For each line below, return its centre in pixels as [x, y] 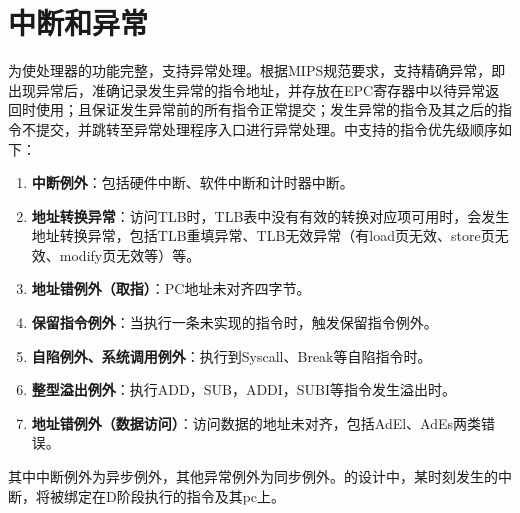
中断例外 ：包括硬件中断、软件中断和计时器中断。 [192, 182]
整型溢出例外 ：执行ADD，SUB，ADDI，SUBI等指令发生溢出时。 [244, 389]
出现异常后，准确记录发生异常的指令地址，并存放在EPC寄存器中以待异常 [247, 89]
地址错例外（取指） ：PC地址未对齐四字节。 [171, 288]
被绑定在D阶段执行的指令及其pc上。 [167, 495]
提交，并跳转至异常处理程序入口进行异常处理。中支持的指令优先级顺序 [266, 128]
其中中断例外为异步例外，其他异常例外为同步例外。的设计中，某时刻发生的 [253, 476]
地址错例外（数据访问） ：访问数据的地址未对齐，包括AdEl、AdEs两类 [256, 422]
